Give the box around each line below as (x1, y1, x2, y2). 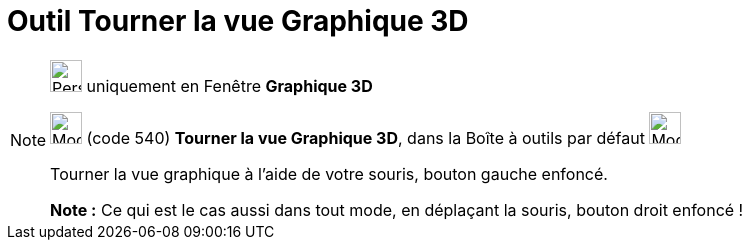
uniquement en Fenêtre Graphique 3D (86, 75, 373, 96)
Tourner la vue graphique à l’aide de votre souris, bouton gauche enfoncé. (50, 163, 608, 184)
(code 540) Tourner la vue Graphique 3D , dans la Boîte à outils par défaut (86, 127, 645, 148)
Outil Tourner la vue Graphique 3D (7, 4, 469, 38)
